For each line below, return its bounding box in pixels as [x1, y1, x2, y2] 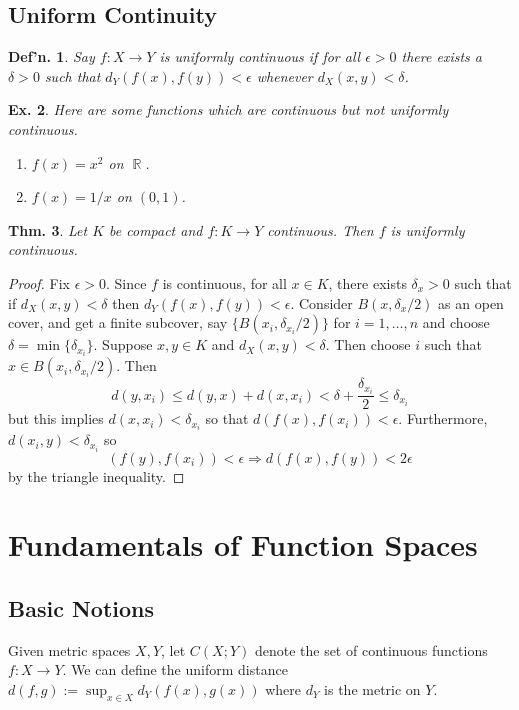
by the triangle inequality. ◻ [8, 465, 185, 486]
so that [205, 408, 249, 429]
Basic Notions [8, 592, 155, 623]
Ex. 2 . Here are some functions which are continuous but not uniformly [8, 99, 449, 120]
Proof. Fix [8, 272, 70, 293]
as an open [438, 292, 504, 313]
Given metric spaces [8, 639, 131, 660]
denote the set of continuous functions [254, 639, 488, 660]
